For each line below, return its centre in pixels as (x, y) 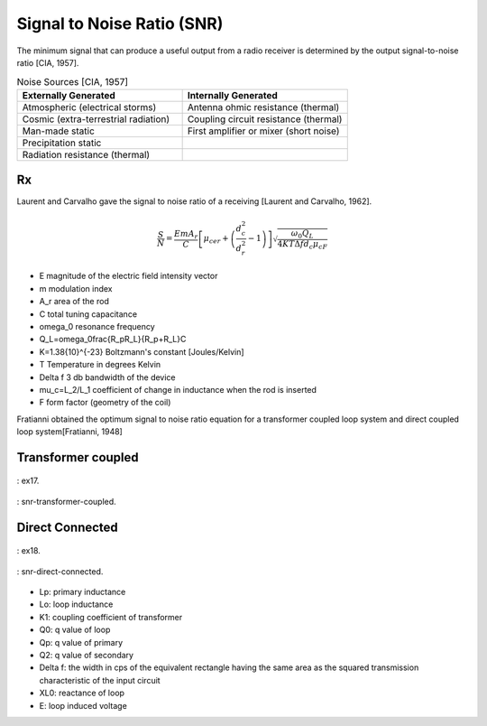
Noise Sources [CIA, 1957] (73, 81)
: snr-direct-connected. (60, 571)
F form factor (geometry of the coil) (105, 403)
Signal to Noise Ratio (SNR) (120, 23)
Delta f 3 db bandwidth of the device (107, 377)
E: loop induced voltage (83, 705)
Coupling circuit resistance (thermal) (265, 119)
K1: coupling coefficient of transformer (111, 617)
